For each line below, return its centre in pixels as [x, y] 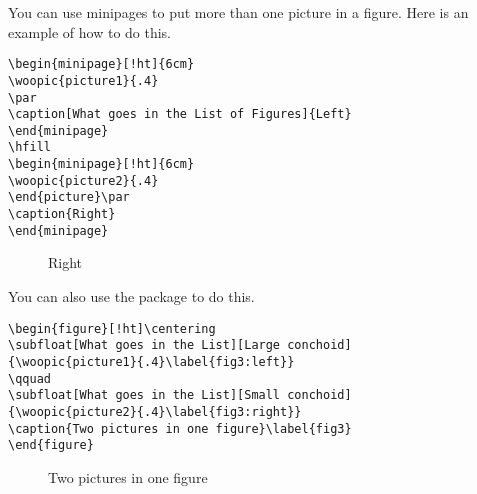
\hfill [29, 147]
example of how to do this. [90, 31]
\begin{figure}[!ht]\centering [112, 328]
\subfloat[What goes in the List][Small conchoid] [180, 395]
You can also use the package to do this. [131, 296]
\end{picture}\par [69, 197]
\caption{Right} [62, 214]
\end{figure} [51, 445]
